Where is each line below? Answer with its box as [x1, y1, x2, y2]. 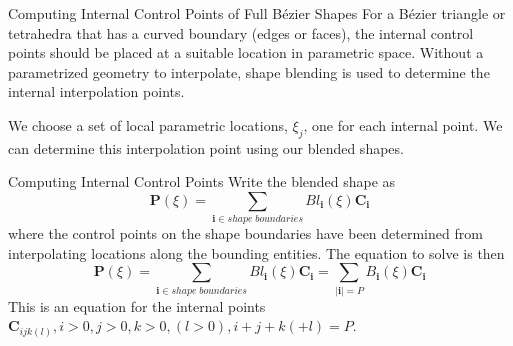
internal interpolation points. [8, 81, 185, 102]
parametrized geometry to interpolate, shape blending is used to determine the [8, 61, 490, 82]
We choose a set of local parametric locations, [8, 114, 288, 135]
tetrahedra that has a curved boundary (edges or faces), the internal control [8, 22, 474, 43]
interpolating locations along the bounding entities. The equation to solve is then [8, 242, 505, 263]
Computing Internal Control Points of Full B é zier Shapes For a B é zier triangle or [8, 3, 506, 23]
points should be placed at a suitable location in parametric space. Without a [8, 42, 484, 63]
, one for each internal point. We [303, 114, 503, 135]
